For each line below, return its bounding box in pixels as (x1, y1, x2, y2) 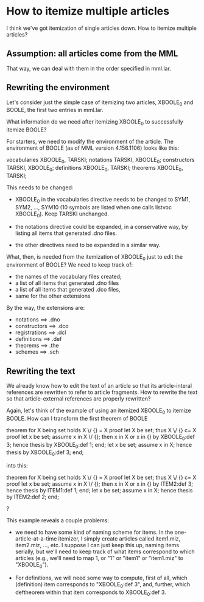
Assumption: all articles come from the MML (6, 49, 178, 59)
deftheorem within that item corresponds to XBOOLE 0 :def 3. (15, 589, 166, 597)
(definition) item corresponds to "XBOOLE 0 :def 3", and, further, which (15, 580, 191, 589)
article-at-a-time (15, 535, 57, 542)
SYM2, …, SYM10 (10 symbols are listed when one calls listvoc (15, 203, 172, 211)
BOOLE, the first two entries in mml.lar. (6, 107, 104, 114)
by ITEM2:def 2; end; (6, 493, 60, 500)
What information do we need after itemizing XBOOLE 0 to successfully (6, 118, 184, 127)
